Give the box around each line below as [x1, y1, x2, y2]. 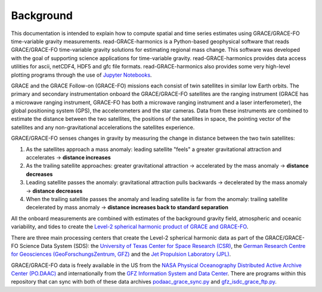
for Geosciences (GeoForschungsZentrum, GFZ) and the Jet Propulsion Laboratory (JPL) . [11, 250, 231, 258]
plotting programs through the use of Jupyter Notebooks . [11, 71, 152, 79]
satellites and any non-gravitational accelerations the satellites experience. [11, 124, 195, 131]
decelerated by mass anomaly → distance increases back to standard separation [26, 204, 229, 211]
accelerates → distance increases [26, 154, 112, 161]
